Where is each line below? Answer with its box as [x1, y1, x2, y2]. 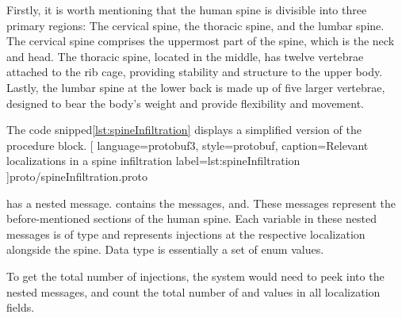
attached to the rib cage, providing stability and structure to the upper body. [6, 63, 383, 80]
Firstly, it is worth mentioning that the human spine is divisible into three [6, 2, 367, 17]
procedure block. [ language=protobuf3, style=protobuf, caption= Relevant [6, 136, 369, 153]
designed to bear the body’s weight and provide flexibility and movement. [6, 94, 364, 111]
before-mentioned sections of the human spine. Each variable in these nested [6, 210, 377, 227]
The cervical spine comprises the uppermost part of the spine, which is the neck [6, 33, 395, 49]
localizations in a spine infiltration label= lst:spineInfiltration [6, 152, 301, 169]
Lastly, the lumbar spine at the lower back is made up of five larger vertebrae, [6, 79, 385, 95]
